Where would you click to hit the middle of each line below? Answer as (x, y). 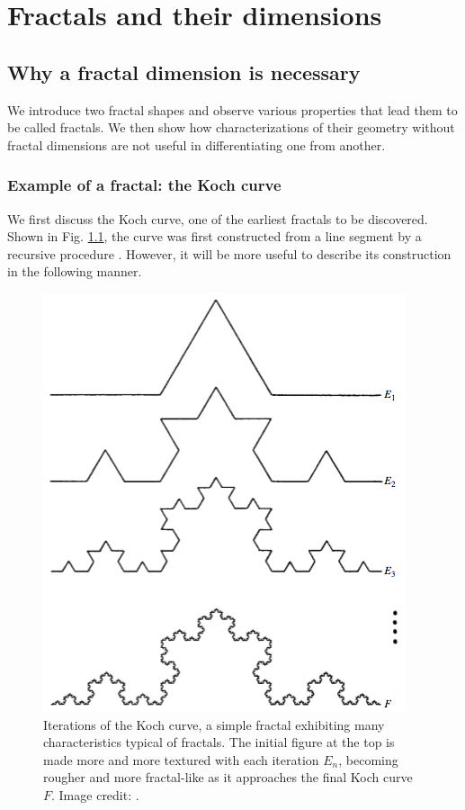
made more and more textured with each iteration (181, 759)
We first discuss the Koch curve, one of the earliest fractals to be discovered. (218, 218)
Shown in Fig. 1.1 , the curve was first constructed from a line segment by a (215, 236)
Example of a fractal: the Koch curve (144, 185)
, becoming (368, 759)
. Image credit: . (95, 794)
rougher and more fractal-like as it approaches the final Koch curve (228, 777)
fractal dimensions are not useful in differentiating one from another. (197, 144)
